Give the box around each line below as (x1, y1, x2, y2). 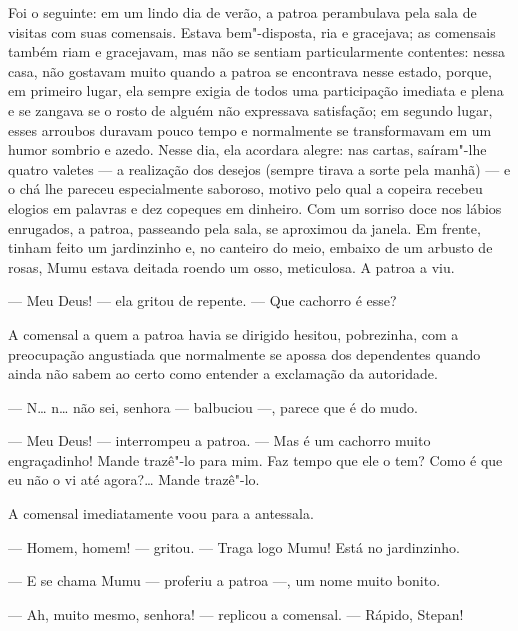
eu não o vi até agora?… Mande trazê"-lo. (8, 469, 260, 490)
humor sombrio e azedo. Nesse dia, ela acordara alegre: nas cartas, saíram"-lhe (8, 139, 487, 160)
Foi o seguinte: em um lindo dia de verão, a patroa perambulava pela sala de (8, 2, 477, 22)
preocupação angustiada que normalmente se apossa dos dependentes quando (8, 343, 481, 364)
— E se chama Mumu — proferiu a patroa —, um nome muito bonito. (8, 570, 441, 591)
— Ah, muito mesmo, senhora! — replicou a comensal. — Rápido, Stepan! (8, 603, 464, 624)
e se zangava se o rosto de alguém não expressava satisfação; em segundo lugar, (8, 99, 493, 120)
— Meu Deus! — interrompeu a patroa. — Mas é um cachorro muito (8, 430, 431, 451)
